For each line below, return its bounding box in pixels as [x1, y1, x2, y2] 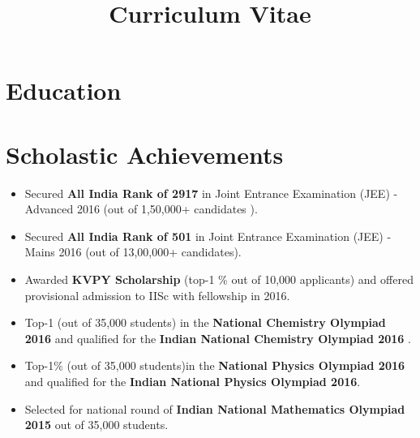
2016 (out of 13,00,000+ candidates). [58, 243, 242, 260]
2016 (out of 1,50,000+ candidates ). [76, 200, 258, 217]
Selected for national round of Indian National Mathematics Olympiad [24, 400, 405, 417]
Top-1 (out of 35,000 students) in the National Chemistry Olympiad [24, 314, 386, 331]
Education [6, 74, 122, 107]
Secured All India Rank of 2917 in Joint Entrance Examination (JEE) [24, 184, 390, 201]
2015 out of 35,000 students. [24, 416, 169, 433]
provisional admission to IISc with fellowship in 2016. [24, 286, 290, 303]
